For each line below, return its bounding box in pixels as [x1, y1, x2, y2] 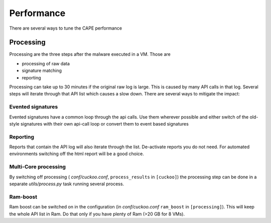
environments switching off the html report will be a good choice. [9, 151, 144, 157]
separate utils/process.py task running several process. [9, 181, 124, 187]
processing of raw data [22, 60, 70, 66]
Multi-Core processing [9, 163, 66, 170]
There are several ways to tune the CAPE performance [9, 25, 122, 31]
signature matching [22, 68, 62, 74]
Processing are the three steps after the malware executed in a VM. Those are [9, 51, 171, 57]
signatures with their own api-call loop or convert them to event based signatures [20, 121, 189, 127]
